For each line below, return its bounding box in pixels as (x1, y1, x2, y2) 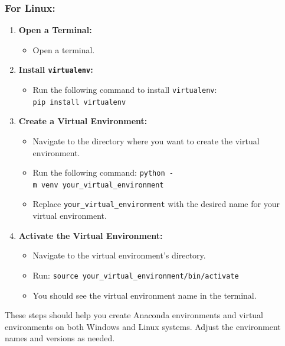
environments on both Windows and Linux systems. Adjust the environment (5, 320, 281, 332)
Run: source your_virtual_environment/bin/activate (32, 269, 239, 281)
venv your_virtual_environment (41, 180, 164, 189)
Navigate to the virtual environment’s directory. (32, 249, 206, 261)
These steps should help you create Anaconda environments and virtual (5, 309, 264, 321)
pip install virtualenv (32, 98, 126, 106)
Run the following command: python (32, 166, 165, 179)
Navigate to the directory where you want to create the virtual (32, 134, 260, 147)
